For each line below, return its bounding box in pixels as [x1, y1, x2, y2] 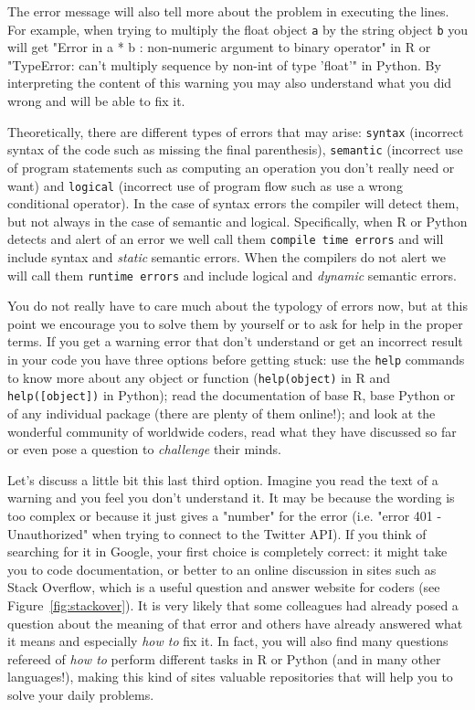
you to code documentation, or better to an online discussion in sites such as [7, 559, 437, 578]
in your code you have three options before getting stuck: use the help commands [7, 350, 465, 369]
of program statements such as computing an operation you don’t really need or [7, 157, 455, 176]
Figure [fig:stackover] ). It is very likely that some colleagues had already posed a [7, 595, 459, 614]
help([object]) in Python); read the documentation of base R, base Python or [7, 386, 456, 405]
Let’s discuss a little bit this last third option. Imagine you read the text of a [7, 470, 438, 489]
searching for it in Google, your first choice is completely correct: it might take [7, 542, 448, 561]
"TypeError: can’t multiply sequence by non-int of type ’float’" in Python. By [7, 55, 441, 74]
